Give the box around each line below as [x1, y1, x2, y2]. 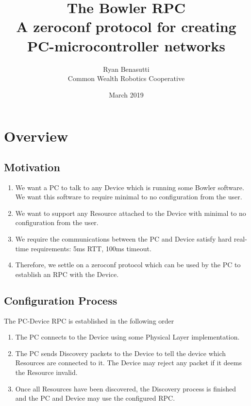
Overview [4, 126, 68, 146]
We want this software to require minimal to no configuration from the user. [15, 192, 242, 202]
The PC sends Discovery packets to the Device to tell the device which [15, 348, 226, 358]
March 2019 [109, 89, 144, 99]
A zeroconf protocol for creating [16, 16, 236, 36]
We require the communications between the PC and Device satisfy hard [15, 234, 232, 244]
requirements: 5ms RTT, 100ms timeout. [31, 243, 151, 253]
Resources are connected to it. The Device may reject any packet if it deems [15, 357, 242, 368]
